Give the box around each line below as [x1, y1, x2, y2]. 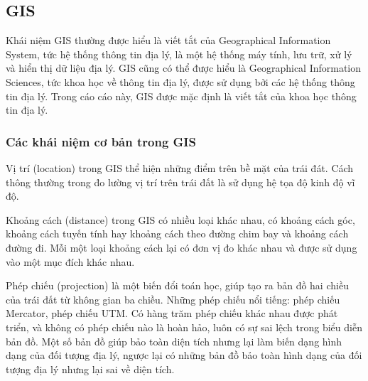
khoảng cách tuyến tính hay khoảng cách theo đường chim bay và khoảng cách [6, 226, 349, 241]
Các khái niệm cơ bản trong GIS [6, 132, 196, 150]
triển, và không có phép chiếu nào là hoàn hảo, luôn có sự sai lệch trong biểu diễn [6, 319, 362, 334]
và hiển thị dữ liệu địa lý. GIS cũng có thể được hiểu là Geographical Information [6, 60, 362, 75]
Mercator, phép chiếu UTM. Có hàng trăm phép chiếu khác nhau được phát [6, 306, 338, 321]
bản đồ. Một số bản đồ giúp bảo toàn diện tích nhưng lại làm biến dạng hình [6, 333, 342, 348]
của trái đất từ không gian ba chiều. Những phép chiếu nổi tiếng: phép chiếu [6, 291, 340, 306]
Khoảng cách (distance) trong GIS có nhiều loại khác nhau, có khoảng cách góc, [6, 212, 355, 227]
